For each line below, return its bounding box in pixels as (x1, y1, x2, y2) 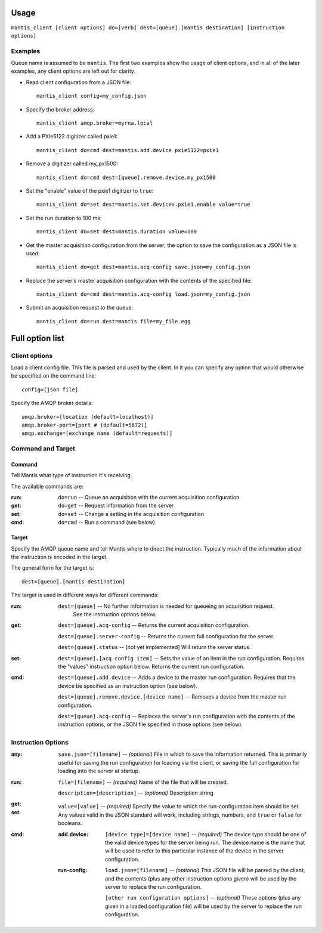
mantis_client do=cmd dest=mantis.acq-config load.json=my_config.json (36, 291, 250, 298)
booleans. (58, 820, 83, 827)
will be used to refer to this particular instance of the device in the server (105, 847, 284, 854)
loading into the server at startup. (58, 767, 140, 775)
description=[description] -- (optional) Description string (58, 789, 214, 796)
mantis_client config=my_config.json (36, 92, 147, 100)
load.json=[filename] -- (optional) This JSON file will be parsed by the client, (105, 867, 305, 874)
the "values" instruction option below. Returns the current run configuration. (58, 663, 245, 670)
